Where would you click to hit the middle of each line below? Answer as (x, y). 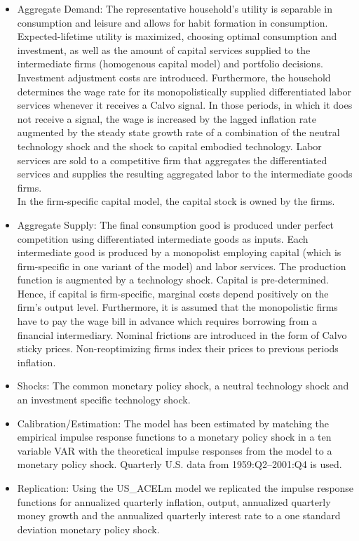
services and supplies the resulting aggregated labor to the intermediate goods (185, 174)
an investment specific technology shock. (104, 400)
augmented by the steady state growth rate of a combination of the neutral (178, 132)
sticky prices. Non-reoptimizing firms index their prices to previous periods (178, 348)
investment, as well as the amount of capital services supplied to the (164, 49)
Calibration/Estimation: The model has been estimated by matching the (173, 423)
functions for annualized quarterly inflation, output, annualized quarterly (174, 501)
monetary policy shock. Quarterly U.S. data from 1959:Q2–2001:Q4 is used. (179, 464)
